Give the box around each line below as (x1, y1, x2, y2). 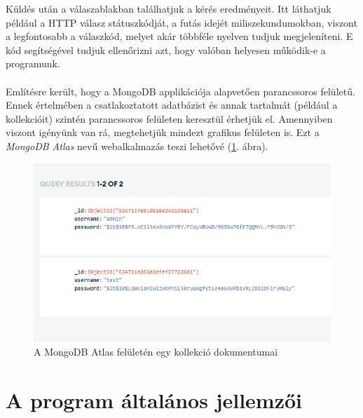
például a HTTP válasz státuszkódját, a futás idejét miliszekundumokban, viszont (6, 15, 357, 29)
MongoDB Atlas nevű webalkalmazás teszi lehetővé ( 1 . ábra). (6, 138, 268, 153)
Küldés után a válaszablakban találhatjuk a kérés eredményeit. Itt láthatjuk (6, 1, 331, 15)
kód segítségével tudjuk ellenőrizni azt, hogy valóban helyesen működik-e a (6, 42, 326, 57)
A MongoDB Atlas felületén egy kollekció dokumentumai (34, 344, 278, 359)
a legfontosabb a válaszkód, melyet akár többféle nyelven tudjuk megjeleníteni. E (6, 29, 353, 43)
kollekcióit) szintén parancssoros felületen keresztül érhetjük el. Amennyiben (6, 111, 333, 126)
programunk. (6, 56, 60, 71)
